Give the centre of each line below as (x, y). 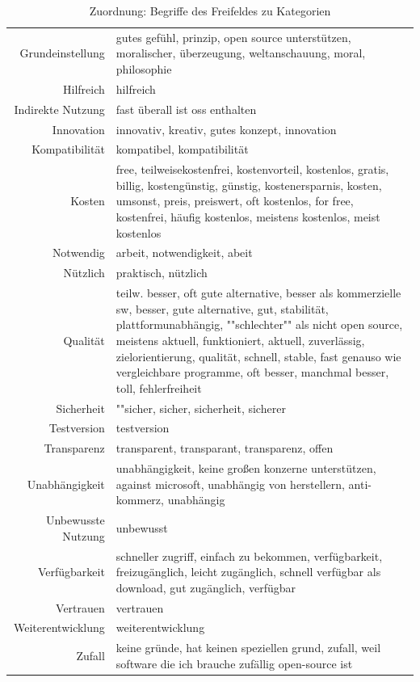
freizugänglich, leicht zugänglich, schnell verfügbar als (248, 572)
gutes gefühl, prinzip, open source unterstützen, (233, 37)
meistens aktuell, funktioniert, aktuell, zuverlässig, (240, 340)
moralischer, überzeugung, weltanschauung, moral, (241, 53)
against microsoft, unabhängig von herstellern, (230, 484)
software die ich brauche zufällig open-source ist (234, 663)
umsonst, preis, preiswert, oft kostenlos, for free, (235, 201)
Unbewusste (75, 520)
